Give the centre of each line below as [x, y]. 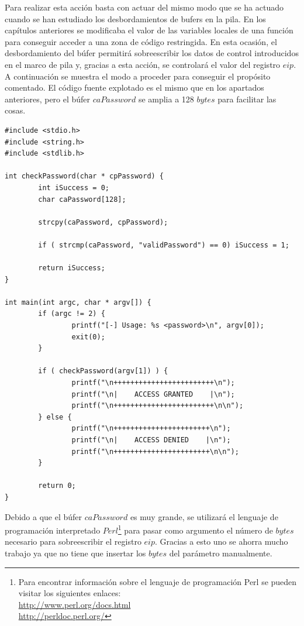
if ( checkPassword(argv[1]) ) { [103, 371]
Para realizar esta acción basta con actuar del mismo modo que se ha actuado [144, 7]
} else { [55, 417]
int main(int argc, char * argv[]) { [78, 302]
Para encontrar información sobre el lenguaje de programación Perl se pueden [158, 581]
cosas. [15, 110]
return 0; [57, 486]
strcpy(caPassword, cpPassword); [103, 222]
